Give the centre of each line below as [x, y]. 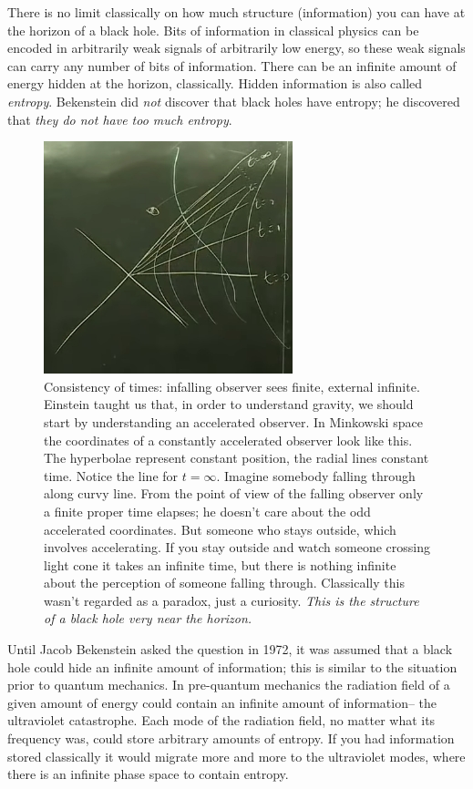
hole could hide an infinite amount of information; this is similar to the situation [232, 666]
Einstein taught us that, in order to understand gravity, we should [229, 404]
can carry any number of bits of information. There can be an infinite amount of [232, 65]
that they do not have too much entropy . [120, 119]
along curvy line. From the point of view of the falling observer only [234, 493]
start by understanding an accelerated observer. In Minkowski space [233, 421]
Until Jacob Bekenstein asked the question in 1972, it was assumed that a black [230, 649]
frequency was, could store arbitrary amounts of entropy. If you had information [231, 738]
